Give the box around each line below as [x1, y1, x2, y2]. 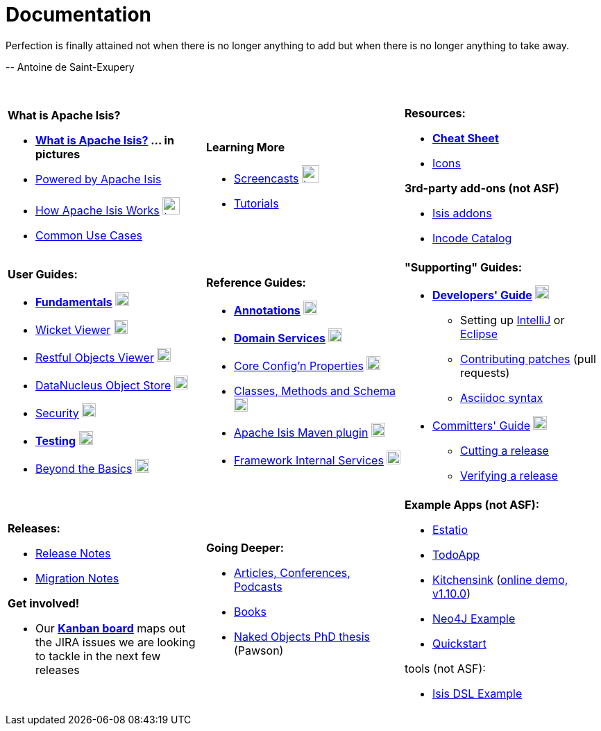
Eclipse [459, 326, 498, 341]
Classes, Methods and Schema [233, 383, 396, 398]
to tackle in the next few [35, 648, 161, 663]
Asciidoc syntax [459, 390, 543, 405]
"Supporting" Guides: [404, 260, 523, 274]
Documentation [6, 3, 152, 26]
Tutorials [233, 196, 279, 211]
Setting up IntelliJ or [459, 312, 565, 327]
